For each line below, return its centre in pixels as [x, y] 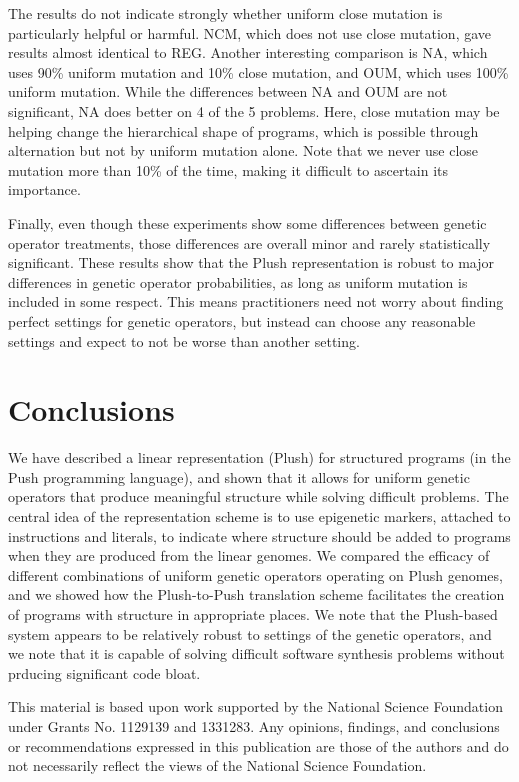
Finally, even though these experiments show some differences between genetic [247, 222]
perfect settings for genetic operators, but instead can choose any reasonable [242, 320]
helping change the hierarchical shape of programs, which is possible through [243, 130]
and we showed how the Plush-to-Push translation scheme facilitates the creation [256, 594]
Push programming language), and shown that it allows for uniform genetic [239, 476]
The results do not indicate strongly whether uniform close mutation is [225, 13]
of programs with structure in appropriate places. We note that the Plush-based [253, 613]
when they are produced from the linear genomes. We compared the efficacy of [249, 555]
